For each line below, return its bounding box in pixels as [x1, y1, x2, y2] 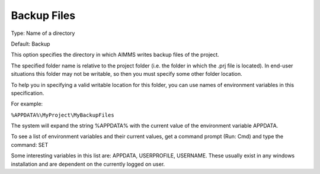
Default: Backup [11, 40, 50, 47]
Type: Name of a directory [11, 30, 75, 37]
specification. [11, 89, 44, 96]
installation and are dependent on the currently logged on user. [11, 160, 165, 167]
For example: [11, 101, 43, 108]
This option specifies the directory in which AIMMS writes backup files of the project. [11, 51, 219, 59]
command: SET [11, 141, 49, 148]
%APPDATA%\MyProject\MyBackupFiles [11, 111, 115, 118]
